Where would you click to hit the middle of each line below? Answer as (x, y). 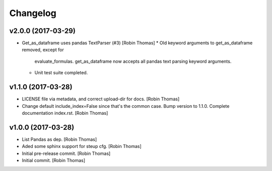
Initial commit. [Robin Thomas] (54, 160)
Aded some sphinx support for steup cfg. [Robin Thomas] (82, 146)
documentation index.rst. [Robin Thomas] (65, 113)
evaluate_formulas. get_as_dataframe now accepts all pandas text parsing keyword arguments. (133, 61)
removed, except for (43, 50)
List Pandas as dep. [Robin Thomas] (59, 139)
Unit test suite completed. (61, 73)
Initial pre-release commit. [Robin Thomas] (66, 153)
